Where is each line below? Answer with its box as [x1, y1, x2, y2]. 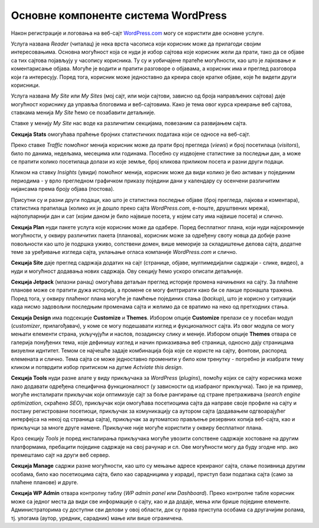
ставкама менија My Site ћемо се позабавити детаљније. [11, 109, 156, 116]
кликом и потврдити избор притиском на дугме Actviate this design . [11, 364, 183, 370]
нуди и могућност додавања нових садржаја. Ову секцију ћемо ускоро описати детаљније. [11, 268, 243, 275]
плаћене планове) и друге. [11, 479, 79, 486]
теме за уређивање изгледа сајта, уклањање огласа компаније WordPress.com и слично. [11, 248, 237, 255]
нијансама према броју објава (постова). [11, 185, 115, 193]
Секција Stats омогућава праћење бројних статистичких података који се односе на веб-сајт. [11, 131, 250, 138]
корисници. [11, 82, 40, 89]
